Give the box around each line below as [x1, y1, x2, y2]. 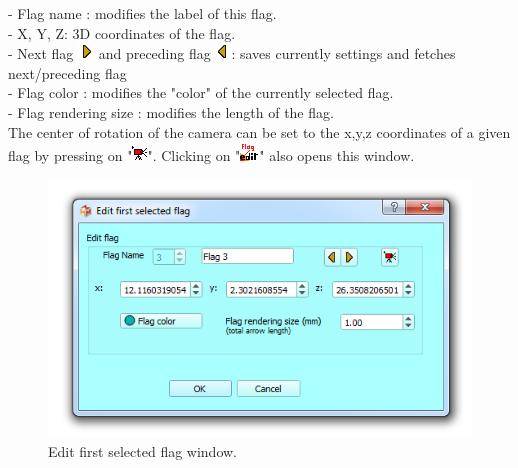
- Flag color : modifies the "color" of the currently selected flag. [8, 82, 394, 103]
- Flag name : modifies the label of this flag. [8, 3, 277, 23]
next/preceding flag [8, 62, 127, 83]
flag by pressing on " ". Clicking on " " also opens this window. [8, 145, 415, 166]
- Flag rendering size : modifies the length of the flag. [8, 101, 334, 122]
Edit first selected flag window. [48, 440, 237, 461]
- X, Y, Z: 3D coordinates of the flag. [8, 22, 236, 43]
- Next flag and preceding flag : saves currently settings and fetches [8, 43, 456, 64]
